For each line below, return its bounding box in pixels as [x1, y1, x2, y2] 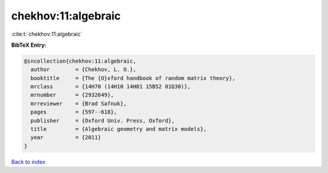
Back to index [11, 158, 46, 165]
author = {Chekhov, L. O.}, [30, 66, 137, 73]
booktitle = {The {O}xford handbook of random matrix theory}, [30, 75, 236, 81]
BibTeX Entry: [11, 41, 47, 49]
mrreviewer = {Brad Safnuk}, [30, 100, 127, 107]
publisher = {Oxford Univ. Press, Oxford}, [30, 117, 175, 124]
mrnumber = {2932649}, [30, 92, 114, 98]
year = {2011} [30, 134, 101, 141]
